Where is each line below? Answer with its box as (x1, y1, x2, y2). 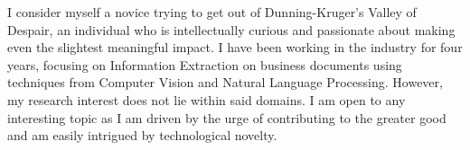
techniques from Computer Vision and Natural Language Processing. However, (7, 73, 443, 92)
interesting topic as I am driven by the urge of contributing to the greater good (7, 108, 446, 127)
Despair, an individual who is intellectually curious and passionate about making (7, 20, 456, 39)
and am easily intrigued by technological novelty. (7, 126, 277, 145)
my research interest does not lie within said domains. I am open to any (7, 90, 406, 109)
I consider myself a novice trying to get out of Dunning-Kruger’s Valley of (7, 3, 417, 21)
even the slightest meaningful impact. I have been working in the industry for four (7, 38, 463, 57)
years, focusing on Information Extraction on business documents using (7, 55, 402, 74)
